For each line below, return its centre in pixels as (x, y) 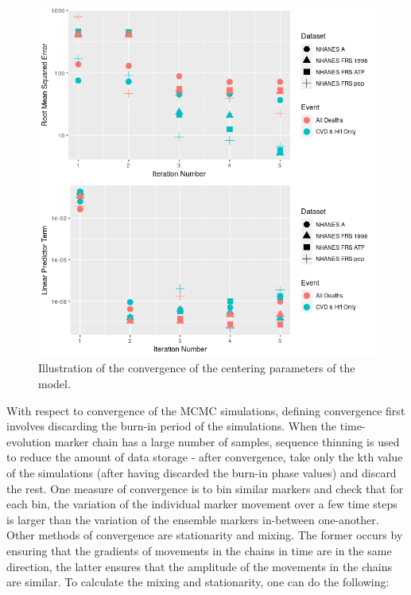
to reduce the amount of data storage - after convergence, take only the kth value (205, 457)
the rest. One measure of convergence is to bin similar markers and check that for (205, 488)
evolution (29, 441)
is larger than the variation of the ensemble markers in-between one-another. (193, 519)
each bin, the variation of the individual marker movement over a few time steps (202, 504)
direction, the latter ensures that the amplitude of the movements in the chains (199, 566)
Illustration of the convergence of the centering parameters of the (197, 368)
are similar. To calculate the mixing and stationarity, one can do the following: (198, 582)
